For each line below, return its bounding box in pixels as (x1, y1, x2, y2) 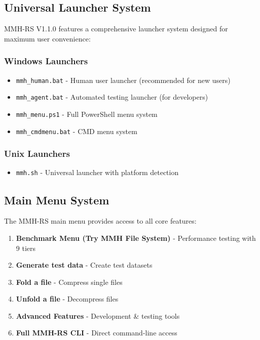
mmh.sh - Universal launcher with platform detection (16, 167, 179, 178)
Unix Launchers (4, 147, 70, 160)
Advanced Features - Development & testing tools (16, 310, 180, 321)
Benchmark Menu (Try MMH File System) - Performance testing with (16, 232, 256, 243)
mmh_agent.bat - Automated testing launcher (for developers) (16, 92, 208, 102)
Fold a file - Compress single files (16, 276, 123, 287)
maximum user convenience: (4, 33, 91, 44)
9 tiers (16, 242, 36, 253)
